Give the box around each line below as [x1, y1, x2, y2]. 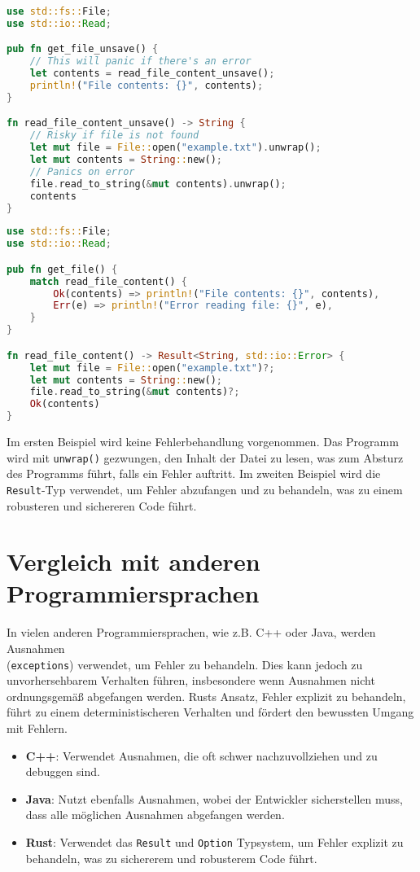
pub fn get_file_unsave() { [7, 43, 159, 55]
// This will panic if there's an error [29, 55, 252, 68]
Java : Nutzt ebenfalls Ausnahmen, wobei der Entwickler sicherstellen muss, [25, 790, 403, 807]
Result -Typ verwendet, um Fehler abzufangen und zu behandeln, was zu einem [7, 480, 403, 497]
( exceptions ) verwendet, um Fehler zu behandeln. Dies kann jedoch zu [7, 655, 363, 673]
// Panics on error [29, 165, 135, 177]
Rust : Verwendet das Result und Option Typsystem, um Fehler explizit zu [25, 834, 404, 850]
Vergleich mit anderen [7, 545, 260, 578]
